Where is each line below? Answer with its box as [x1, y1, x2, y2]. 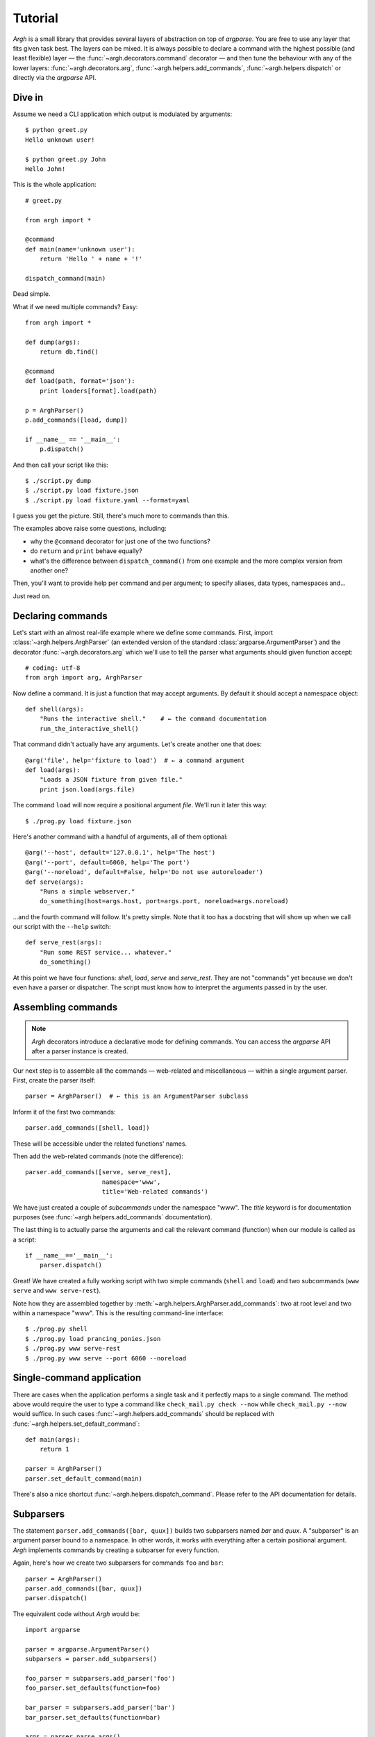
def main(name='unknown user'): [25, 245, 135, 253]
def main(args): [25, 1435, 81, 1444]
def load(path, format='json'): [25, 377, 135, 385]
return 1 [39, 1445, 69, 1454]
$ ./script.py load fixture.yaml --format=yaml [25, 496, 190, 504]
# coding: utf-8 [25, 664, 81, 672]
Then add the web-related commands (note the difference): [12, 1152, 183, 1160]
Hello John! [25, 165, 66, 173]
